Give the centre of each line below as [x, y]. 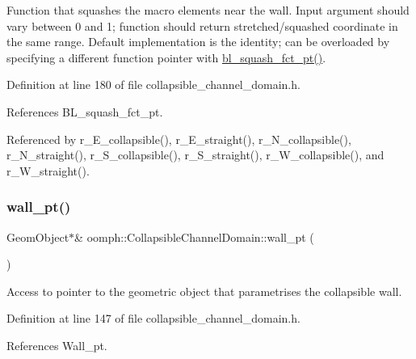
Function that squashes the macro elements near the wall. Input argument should [208, 10]
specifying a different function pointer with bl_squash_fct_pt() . [166, 57]
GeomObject [38, 237]
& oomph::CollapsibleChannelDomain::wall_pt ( [194, 237]
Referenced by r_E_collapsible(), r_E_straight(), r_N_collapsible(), [179, 139]
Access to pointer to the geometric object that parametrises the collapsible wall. [204, 291]
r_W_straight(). [48, 170]
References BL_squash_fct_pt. [85, 111]
